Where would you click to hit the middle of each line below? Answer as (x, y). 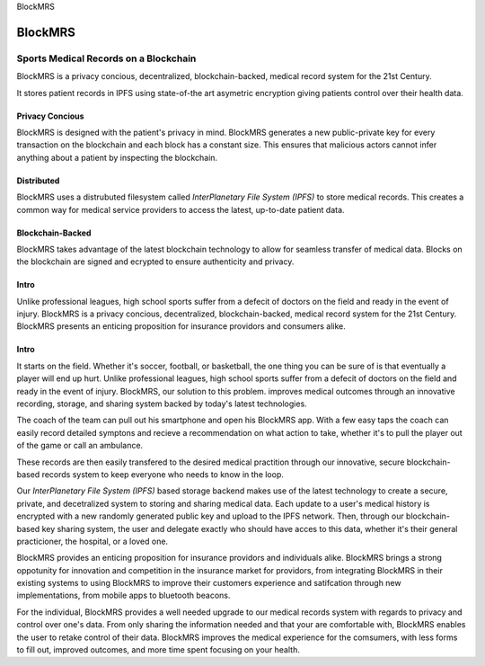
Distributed (38, 181)
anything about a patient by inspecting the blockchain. (117, 157)
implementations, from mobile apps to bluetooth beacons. (123, 595)
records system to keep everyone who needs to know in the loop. (163, 474)
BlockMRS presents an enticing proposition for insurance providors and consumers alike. (181, 326)
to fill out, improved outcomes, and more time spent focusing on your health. (158, 650)
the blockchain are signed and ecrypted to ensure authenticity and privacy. (155, 262)
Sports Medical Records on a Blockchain (106, 58)
